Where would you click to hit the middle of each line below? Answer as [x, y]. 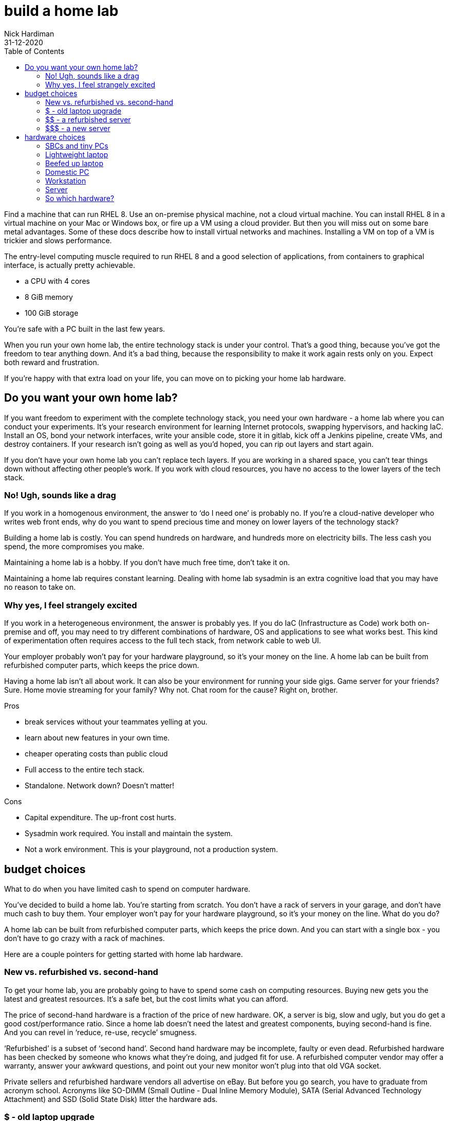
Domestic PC [67, 172]
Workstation [66, 180]
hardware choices [55, 137]
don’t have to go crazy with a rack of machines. [85, 938]
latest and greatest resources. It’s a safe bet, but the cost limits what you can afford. [146, 999]
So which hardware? [80, 198]
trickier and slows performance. [58, 240]
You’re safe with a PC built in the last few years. [85, 329]
